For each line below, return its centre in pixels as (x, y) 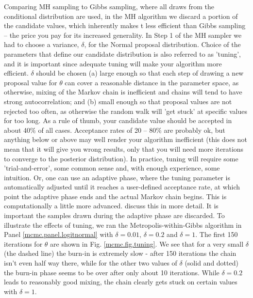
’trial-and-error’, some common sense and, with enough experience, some (112, 168)
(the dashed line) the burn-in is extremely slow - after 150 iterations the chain (120, 253)
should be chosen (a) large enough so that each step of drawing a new (140, 73)
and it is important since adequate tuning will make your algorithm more (113, 63)
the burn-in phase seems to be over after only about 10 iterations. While (112, 272)
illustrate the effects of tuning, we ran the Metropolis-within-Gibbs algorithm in (123, 225)
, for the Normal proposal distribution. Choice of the (162, 44)
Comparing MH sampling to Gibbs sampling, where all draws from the (109, 6)
